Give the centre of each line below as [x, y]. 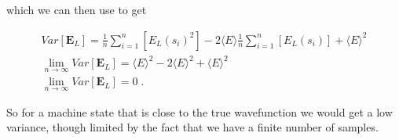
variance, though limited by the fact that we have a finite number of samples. [192, 127]
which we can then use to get [77, 9]
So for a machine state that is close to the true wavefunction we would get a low [199, 111]
